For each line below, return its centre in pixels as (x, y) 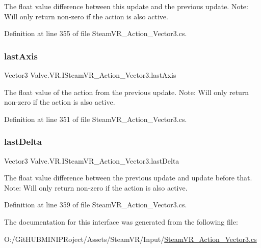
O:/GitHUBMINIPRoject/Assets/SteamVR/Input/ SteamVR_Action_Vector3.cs (130, 239)
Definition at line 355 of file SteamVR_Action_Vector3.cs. (96, 33)
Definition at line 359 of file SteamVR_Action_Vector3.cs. (96, 205)
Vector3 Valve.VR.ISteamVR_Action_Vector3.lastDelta (92, 160)
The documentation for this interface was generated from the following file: (121, 221)
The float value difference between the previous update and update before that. (128, 178)
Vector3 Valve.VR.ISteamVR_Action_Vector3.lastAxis (90, 75)
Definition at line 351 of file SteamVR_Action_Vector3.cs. (96, 119)
